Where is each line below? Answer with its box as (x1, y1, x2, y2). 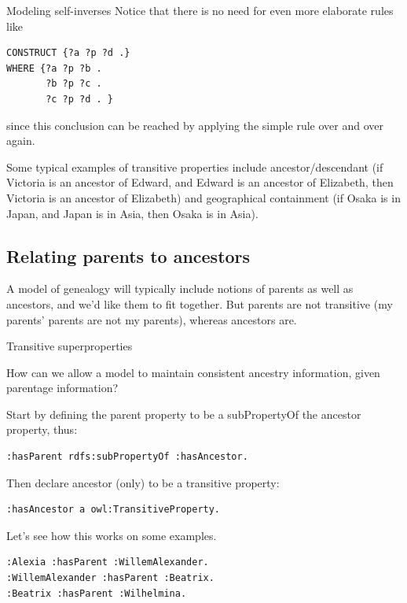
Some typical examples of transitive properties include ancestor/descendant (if (6, 158, 383, 175)
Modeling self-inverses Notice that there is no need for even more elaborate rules (6, 2, 394, 18)
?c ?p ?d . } (46, 93, 114, 105)
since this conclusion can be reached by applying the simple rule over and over (6, 117, 383, 133)
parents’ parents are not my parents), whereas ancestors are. (6, 311, 297, 327)
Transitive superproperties (6, 338, 133, 354)
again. (6, 132, 35, 149)
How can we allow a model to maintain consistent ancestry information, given (6, 364, 380, 380)
